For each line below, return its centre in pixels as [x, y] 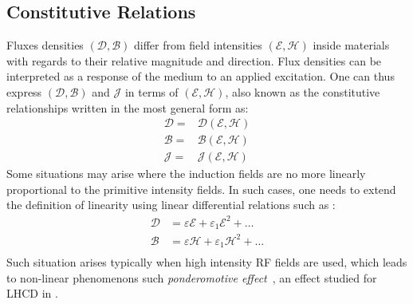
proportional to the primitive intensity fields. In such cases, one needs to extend [201, 189]
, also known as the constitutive [303, 91]
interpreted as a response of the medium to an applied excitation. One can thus [201, 76]
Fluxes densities [45, 45]
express [24, 91]
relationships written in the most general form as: [128, 107]
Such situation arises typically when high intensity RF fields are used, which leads [207, 262]
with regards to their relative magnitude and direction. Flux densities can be [194, 60]
